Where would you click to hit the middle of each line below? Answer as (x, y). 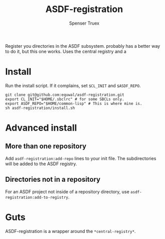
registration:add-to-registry (37, 197)
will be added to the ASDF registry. (41, 164)
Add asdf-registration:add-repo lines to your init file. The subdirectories (81, 158)
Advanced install (41, 128)
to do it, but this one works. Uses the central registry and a (66, 51)
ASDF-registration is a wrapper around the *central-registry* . (71, 231)
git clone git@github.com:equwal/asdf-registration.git (65, 95)
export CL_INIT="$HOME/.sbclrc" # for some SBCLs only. (65, 99)
